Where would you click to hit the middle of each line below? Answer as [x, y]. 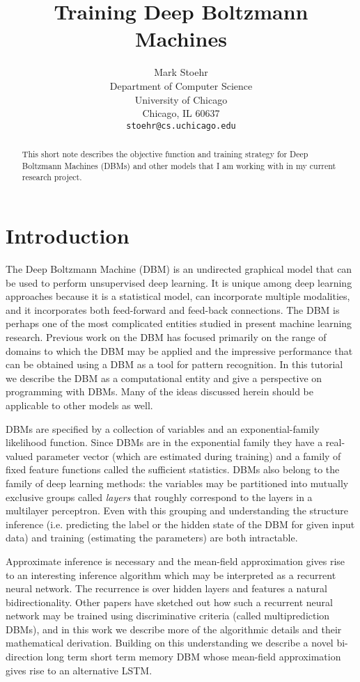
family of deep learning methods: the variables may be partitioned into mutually [177, 483]
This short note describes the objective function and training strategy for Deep [165, 154]
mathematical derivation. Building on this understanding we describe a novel [170, 643]
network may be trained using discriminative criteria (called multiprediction [168, 616]
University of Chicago [181, 99]
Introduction [68, 236]
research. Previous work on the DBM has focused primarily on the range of [166, 337]
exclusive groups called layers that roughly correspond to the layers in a [159, 497]
